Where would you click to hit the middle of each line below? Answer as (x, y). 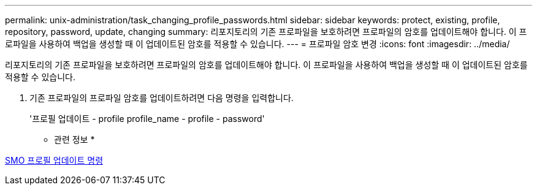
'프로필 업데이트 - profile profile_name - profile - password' (147, 119)
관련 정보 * (74, 139)
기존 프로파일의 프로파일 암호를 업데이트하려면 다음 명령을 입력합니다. (162, 98)
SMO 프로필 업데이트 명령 (54, 160)
